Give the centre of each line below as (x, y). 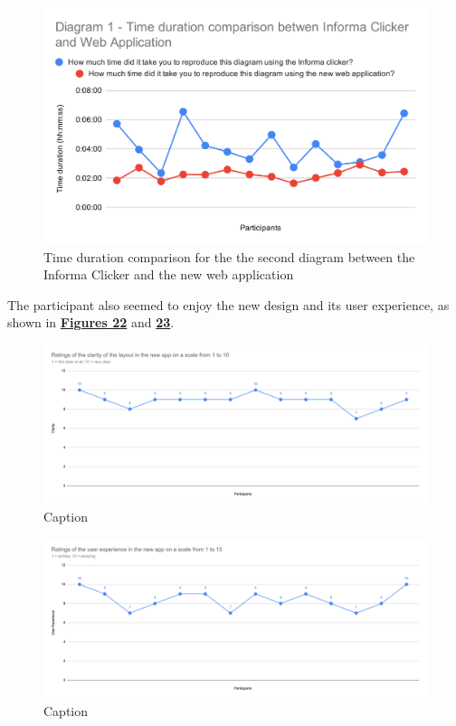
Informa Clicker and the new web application (169, 274)
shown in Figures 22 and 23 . (91, 322)
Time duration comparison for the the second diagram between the (229, 256)
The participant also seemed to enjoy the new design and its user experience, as (228, 304)
